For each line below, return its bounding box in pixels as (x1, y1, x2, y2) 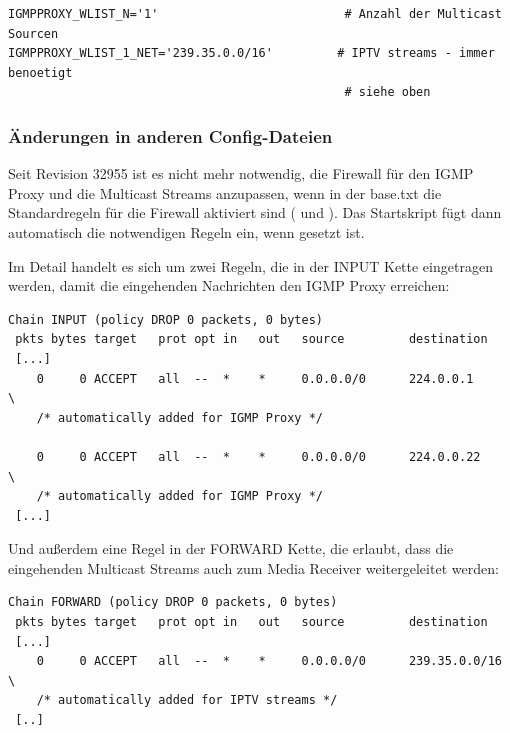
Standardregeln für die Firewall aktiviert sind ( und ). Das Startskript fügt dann (8, 202, 502, 223)
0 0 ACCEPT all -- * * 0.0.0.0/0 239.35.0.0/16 (36, 654, 502, 669)
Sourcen (8, 26, 59, 41)
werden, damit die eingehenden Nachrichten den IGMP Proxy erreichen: (8, 275, 450, 296)
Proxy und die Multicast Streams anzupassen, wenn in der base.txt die (8, 182, 442, 203)
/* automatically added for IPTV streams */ (36, 693, 338, 708)
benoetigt (8, 65, 73, 80)
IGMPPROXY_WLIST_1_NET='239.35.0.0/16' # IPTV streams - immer (8, 46, 495, 61)
